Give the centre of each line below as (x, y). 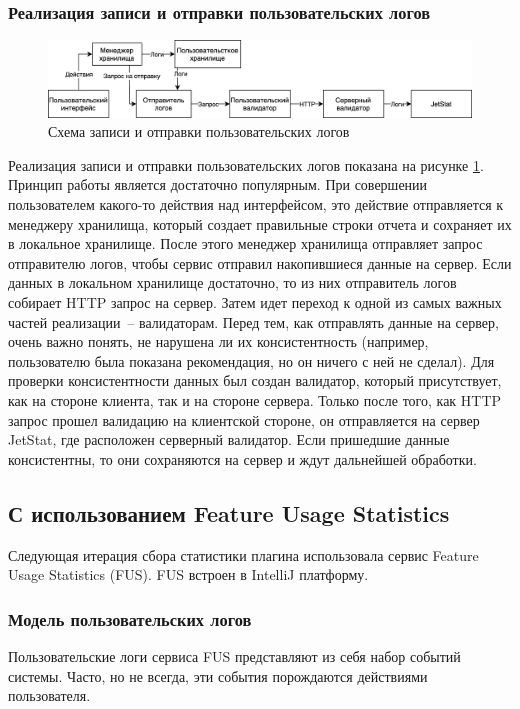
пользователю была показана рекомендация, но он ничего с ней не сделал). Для (251, 360)
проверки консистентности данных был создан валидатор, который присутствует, (255, 380)
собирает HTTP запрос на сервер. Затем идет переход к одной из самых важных (255, 301)
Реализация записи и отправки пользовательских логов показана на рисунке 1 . (246, 164)
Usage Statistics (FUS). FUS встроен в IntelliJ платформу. (188, 574)
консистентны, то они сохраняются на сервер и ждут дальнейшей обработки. (242, 458)
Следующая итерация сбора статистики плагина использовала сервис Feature (243, 554)
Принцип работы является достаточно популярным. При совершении (218, 184)
